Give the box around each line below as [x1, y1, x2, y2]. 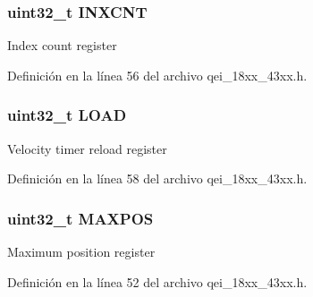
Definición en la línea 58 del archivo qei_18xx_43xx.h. [7, 169, 308, 188]
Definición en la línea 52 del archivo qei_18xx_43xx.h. [7, 272, 308, 291]
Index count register [7, 36, 117, 55]
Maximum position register [7, 242, 156, 261]
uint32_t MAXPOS [7, 207, 154, 229]
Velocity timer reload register [7, 139, 167, 157]
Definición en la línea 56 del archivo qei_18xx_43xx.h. [7, 65, 308, 84]
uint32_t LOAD [7, 104, 127, 126]
